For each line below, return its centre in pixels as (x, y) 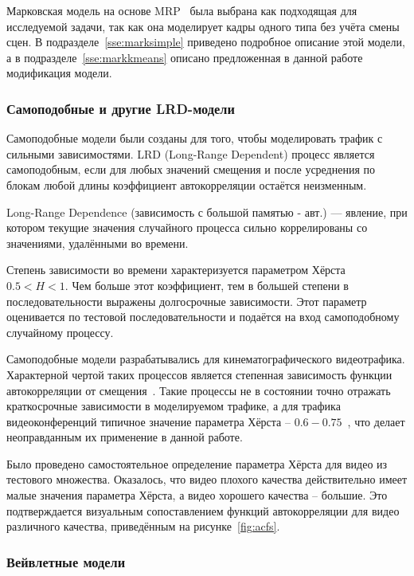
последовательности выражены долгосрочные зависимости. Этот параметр (187, 301)
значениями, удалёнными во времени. (98, 243)
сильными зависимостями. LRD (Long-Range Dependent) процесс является (191, 153)
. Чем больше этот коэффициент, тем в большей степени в (207, 285)
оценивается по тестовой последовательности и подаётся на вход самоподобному (203, 317)
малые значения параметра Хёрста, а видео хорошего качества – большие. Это (197, 495)
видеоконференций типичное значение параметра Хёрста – (148, 421)
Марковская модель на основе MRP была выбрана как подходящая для (182, 10)
